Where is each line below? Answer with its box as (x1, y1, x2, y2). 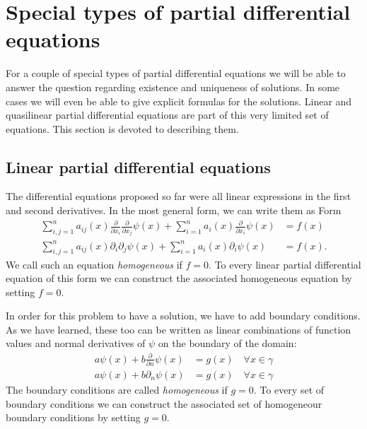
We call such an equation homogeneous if (6, 257, 182, 271)
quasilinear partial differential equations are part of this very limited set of (6, 107, 329, 122)
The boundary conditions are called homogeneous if (6, 382, 228, 396)
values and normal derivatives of (6, 336, 146, 351)
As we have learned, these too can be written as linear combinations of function (6, 322, 351, 336)
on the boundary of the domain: (158, 336, 297, 351)
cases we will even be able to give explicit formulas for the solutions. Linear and (6, 93, 352, 108)
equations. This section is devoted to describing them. (6, 121, 239, 136)
